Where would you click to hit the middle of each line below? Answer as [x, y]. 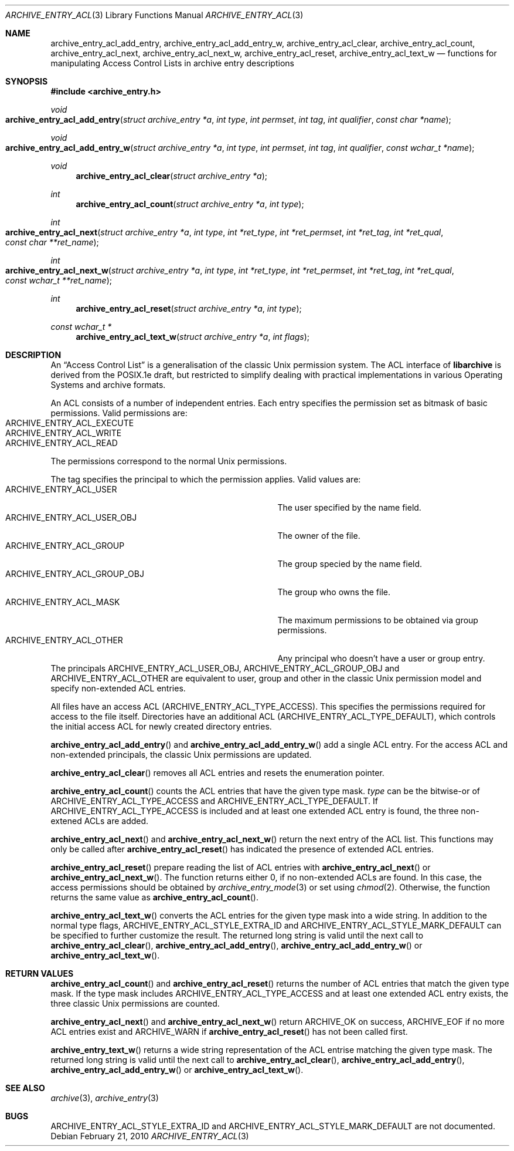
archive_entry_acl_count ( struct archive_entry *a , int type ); [190, 204]
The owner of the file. [319, 536]
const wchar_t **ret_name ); [59, 280]
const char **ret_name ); [52, 242]
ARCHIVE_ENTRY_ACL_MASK [63, 602]
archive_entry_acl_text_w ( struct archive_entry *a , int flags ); [193, 337]
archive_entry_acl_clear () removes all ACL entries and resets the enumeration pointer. [217, 773]
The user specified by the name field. [349, 507]
